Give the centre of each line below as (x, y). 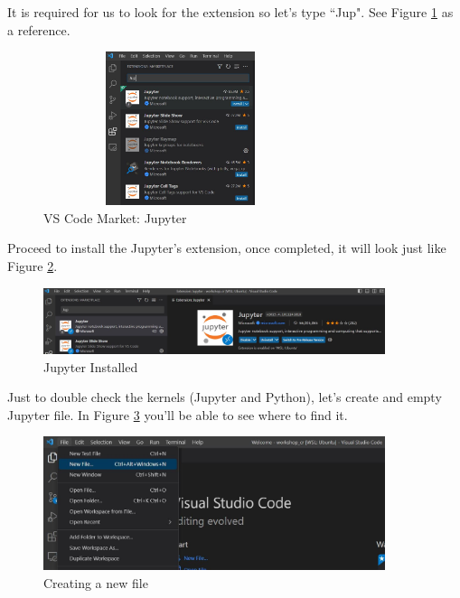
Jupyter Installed (91, 366)
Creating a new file (96, 583)
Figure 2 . (33, 266)
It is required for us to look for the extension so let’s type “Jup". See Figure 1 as (230, 12)
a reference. (39, 29)
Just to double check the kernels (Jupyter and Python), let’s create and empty (225, 397)
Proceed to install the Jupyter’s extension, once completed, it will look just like (227, 248)
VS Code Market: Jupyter (115, 217)
